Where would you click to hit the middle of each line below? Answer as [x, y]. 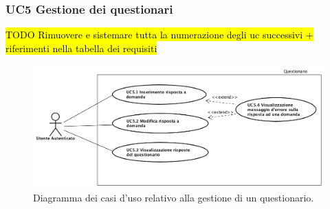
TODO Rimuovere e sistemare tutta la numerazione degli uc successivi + [159, 35]
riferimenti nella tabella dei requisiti [81, 48]
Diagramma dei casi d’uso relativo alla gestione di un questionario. [174, 198]
